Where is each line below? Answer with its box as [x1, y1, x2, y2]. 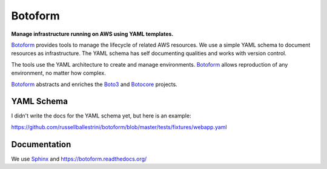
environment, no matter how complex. [11, 70, 106, 77]
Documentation [11, 139, 71, 150]
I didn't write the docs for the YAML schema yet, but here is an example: [11, 112, 191, 119]
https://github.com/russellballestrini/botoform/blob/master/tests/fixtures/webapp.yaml [11, 123, 227, 130]
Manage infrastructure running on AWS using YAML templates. [11, 30, 174, 38]
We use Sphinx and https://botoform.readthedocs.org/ [11, 155, 147, 162]
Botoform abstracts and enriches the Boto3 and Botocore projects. [11, 81, 178, 88]
